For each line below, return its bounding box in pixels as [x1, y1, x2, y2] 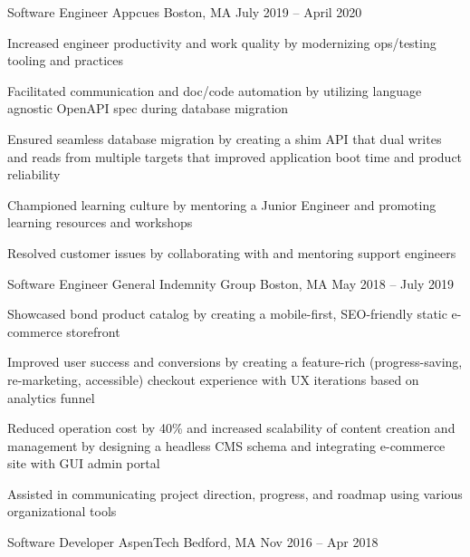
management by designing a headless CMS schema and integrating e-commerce [7, 436, 446, 455]
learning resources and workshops [7, 213, 193, 232]
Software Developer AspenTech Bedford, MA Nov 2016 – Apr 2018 [7, 533, 379, 552]
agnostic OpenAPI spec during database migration [7, 99, 289, 118]
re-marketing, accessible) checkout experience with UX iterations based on [7, 370, 419, 389]
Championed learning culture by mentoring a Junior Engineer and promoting [7, 195, 436, 214]
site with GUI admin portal [7, 454, 160, 473]
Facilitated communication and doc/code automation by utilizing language [7, 81, 422, 100]
